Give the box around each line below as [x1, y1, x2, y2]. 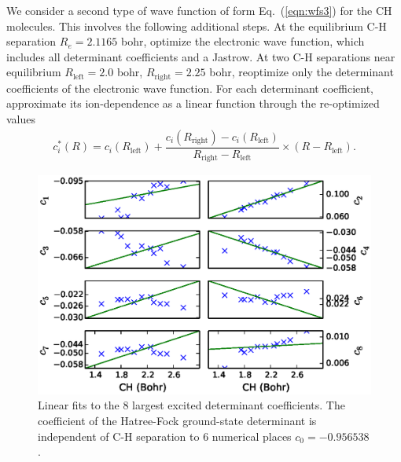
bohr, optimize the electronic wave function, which [121, 33, 365, 49]
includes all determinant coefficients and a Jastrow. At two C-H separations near [6, 48, 395, 64]
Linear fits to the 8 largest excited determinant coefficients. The [38, 397, 345, 413]
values [6, 111, 36, 127]
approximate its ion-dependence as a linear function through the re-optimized [6, 95, 380, 112]
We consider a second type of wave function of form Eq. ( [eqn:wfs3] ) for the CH [6, 2, 392, 18]
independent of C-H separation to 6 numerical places [38, 427, 292, 444]
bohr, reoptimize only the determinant [209, 64, 394, 80]
